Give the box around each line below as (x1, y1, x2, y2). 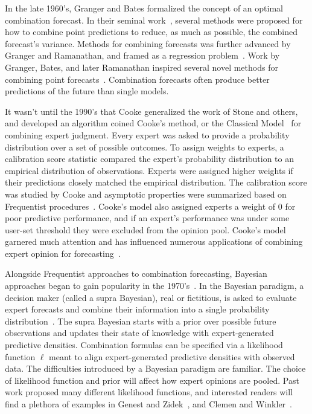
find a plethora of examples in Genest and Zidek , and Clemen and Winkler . (5, 398, 292, 410)
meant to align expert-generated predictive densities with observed (49, 350, 295, 363)
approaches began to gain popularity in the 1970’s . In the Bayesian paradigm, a (5, 279, 304, 292)
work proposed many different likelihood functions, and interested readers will (5, 386, 293, 398)
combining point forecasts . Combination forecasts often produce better (5, 73, 270, 85)
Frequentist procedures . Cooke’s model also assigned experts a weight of (5, 199, 276, 212)
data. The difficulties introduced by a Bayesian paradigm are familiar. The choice (5, 362, 306, 375)
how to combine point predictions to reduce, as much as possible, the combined (5, 25, 298, 38)
